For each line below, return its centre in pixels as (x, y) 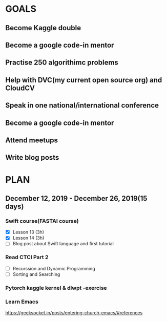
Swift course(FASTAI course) (42, 221)
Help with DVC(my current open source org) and (84, 80)
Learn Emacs (22, 302)
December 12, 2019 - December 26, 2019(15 (76, 198)
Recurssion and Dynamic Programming (54, 268)
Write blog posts (32, 157)
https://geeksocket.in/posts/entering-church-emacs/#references (74, 313)
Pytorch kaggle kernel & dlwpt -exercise (56, 288)
